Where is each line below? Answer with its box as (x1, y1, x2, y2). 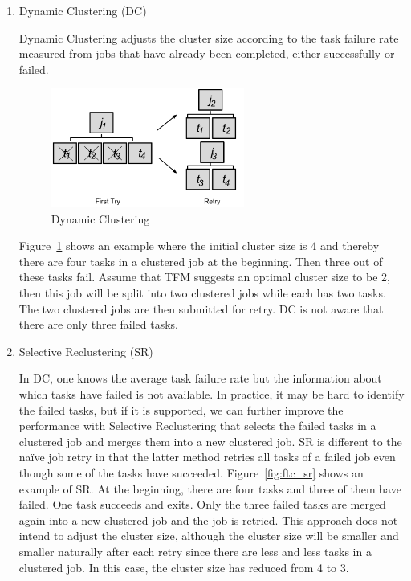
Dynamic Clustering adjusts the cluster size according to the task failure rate (18, 29, 399, 46)
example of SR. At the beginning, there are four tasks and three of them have (18, 480, 401, 497)
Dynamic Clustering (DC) (18, 2, 147, 18)
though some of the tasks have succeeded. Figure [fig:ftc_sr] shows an (18, 464, 364, 481)
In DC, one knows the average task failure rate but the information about (18, 370, 382, 387)
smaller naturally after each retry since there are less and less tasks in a (18, 542, 372, 559)
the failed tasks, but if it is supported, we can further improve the (18, 401, 344, 418)
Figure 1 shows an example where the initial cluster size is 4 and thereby (18, 237, 380, 254)
